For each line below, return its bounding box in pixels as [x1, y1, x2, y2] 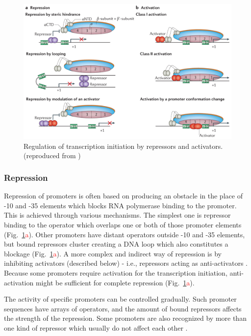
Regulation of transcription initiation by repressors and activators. [24, 140, 223, 151]
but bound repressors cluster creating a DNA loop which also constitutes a [4, 239, 228, 249]
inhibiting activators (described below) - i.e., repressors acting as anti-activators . [4, 258, 248, 268]
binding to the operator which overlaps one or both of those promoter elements [4, 219, 242, 229]
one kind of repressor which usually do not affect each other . [4, 322, 188, 333]
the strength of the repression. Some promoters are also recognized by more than [4, 313, 247, 323]
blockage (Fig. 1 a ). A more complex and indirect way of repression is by [4, 248, 222, 258]
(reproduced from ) [24, 150, 81, 161]
